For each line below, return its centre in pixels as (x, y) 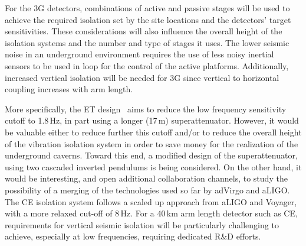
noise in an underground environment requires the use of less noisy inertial (139, 54)
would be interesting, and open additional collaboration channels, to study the (146, 178)
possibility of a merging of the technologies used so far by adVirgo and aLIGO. (147, 190)
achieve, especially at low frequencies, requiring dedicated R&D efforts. (133, 236)
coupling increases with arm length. (69, 89)
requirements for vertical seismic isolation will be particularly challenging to (142, 224)
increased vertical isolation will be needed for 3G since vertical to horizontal (142, 77)
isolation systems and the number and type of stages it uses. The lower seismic (147, 42)
